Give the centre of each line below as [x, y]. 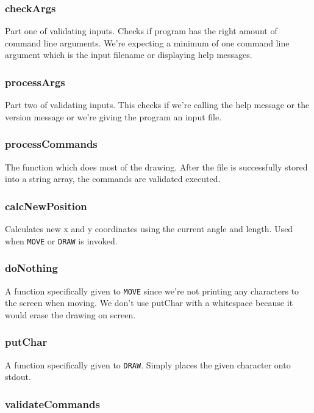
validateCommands [52, 404]
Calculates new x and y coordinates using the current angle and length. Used [149, 229]
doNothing [31, 268]
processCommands [51, 144]
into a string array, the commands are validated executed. [113, 179]
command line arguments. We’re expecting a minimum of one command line [147, 42]
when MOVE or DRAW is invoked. [61, 240]
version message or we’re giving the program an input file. [113, 116]
